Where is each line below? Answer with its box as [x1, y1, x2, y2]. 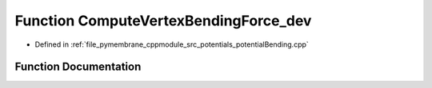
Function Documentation [14, 60, 142, 74]
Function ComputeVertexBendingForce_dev [14, 12, 312, 29]
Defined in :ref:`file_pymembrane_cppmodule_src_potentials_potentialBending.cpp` [34, 40, 310, 49]
